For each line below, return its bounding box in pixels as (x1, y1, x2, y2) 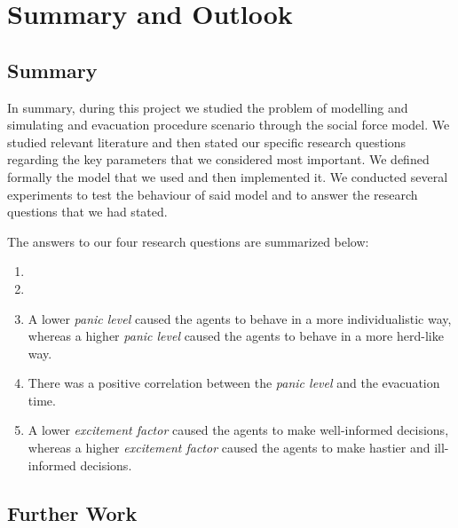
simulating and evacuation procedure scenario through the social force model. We (7, 115, 450, 134)
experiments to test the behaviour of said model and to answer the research (7, 185, 418, 203)
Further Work (7, 499, 138, 526)
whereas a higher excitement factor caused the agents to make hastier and (28, 438, 430, 457)
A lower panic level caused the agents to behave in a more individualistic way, (28, 309, 452, 327)
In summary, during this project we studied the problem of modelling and (7, 98, 408, 116)
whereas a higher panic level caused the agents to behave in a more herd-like (28, 327, 444, 345)
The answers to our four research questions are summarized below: (7, 232, 369, 250)
